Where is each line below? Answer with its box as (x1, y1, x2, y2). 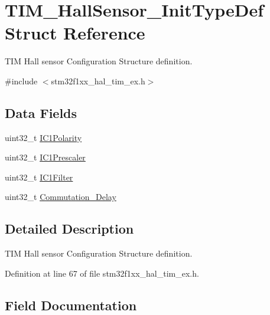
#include (5, 74, 38, 87)
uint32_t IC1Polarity (5, 131, 82, 143)
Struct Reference (5, 21, 145, 45)
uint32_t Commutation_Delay (5, 191, 116, 203)
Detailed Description (5, 219, 134, 238)
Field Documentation (5, 296, 137, 314)
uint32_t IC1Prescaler (5, 151, 86, 163)
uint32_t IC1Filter (5, 170, 73, 183)
